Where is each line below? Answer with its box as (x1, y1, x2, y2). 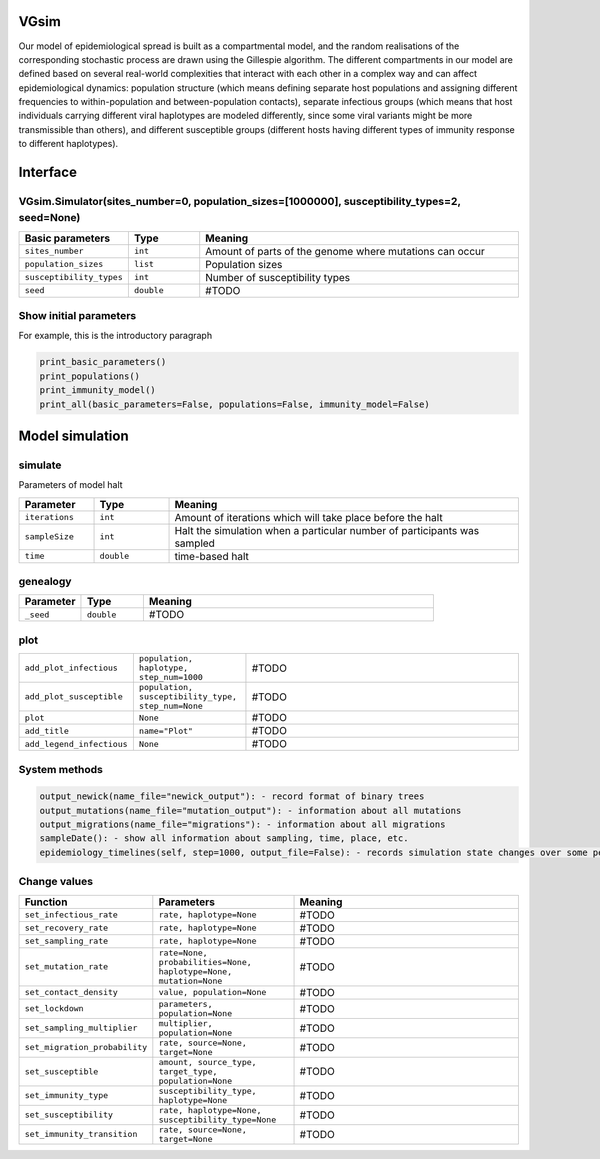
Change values (18, 875, 94, 889)
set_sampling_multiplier (24, 1023, 138, 1034)
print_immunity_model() (39, 385, 157, 396)
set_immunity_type (24, 1090, 109, 1101)
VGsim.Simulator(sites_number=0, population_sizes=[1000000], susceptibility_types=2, (18, 195, 461, 209)
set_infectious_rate (24, 910, 119, 920)
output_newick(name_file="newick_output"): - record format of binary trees (39, 791, 425, 802)
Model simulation (18, 427, 129, 444)
